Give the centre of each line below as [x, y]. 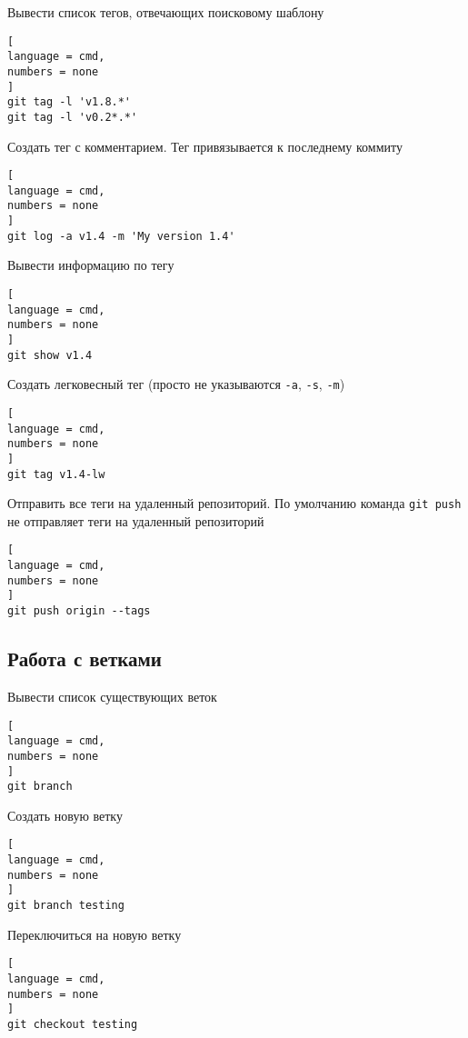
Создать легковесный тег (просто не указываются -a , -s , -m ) [176, 384]
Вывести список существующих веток [112, 696]
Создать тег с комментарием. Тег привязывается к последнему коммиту [205, 146]
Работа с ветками [85, 659]
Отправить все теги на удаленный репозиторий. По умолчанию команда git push [234, 503]
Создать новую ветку [65, 815]
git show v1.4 [50, 355]
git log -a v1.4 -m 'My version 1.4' [121, 236]
